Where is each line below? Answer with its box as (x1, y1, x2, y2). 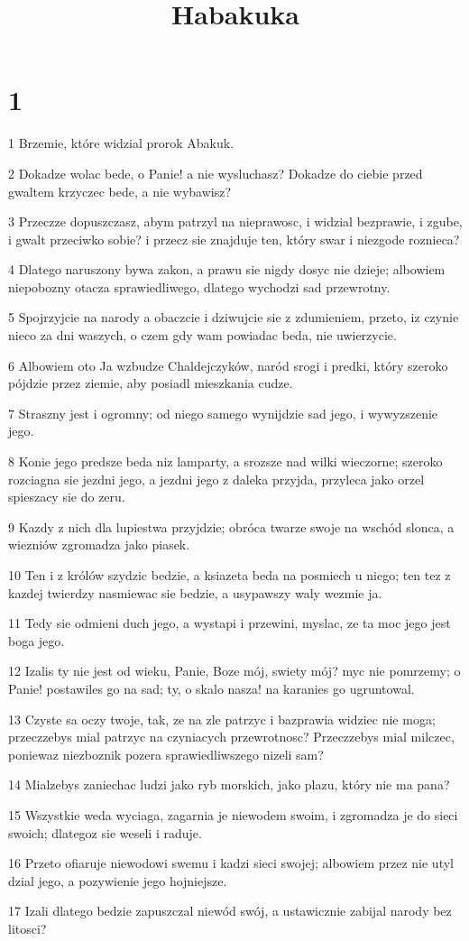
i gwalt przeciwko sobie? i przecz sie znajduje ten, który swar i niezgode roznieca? (8, 229, 460, 248)
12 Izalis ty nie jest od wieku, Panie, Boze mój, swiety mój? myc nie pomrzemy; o (8, 661, 461, 680)
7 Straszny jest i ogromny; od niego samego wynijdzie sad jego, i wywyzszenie (8, 403, 438, 422)
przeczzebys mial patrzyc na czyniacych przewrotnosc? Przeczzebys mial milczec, (8, 727, 455, 746)
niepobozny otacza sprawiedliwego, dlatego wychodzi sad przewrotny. (8, 277, 391, 296)
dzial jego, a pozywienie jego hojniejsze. (8, 871, 227, 890)
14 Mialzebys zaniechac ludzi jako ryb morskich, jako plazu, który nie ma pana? (8, 775, 450, 794)
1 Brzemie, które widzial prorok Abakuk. (8, 134, 234, 152)
